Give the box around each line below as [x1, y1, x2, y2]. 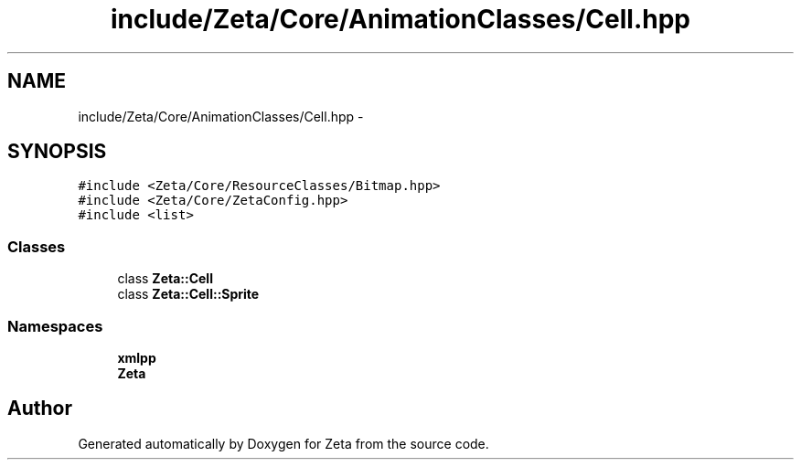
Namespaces [7, 316, 103, 335]
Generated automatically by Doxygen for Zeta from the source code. [78, 435, 489, 451]
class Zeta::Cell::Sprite [117, 286, 260, 302]
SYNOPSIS [7, 140, 107, 164]
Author [7, 397, 72, 420]
